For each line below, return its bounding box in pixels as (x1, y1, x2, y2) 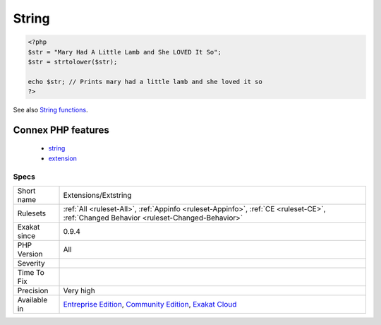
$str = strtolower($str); (28, 57, 118, 66)
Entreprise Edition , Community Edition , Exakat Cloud (63, 300, 237, 309)
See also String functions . (13, 106, 88, 114)
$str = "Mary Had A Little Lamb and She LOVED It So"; (28, 48, 222, 56)
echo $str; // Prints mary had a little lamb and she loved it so (28, 78, 262, 85)
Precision (17, 286, 49, 296)
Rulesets (17, 208, 46, 218)
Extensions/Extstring (63, 191, 132, 201)
